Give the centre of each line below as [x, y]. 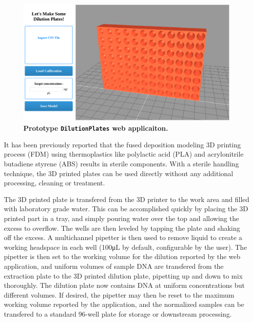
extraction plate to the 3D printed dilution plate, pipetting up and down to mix [123, 275]
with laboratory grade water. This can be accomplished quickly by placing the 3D [126, 209]
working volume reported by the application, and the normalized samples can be [124, 304]
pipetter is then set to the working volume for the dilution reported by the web [122, 256]
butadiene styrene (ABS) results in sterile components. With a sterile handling [121, 163]
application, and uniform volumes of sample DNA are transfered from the [114, 266]
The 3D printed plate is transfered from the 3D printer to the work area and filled [127, 199]
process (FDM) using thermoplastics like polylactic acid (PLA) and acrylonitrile [124, 154]
